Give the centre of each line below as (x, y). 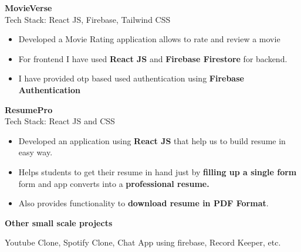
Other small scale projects (59, 222)
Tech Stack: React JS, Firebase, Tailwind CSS (88, 19)
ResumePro (29, 109)
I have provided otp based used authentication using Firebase (131, 78)
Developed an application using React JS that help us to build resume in (152, 140)
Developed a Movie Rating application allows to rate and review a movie (149, 39)
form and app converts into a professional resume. (114, 183)
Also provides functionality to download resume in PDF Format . (143, 203)
